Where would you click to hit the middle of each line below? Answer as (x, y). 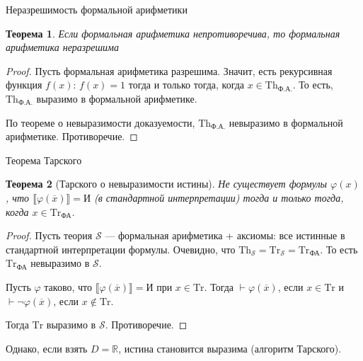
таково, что (68, 286)
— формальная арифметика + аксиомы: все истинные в (225, 235)
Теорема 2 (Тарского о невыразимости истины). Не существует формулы (167, 184)
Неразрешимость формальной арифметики (97, 9)
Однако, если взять (47, 348)
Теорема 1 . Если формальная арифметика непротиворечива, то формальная (173, 33)
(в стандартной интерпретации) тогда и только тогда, (219, 197)
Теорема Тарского (44, 160)
